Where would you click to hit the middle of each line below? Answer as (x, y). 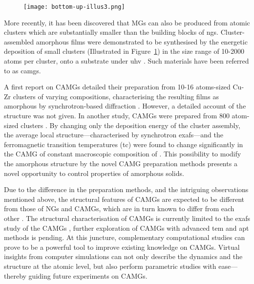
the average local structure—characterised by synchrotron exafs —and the (114, 135)
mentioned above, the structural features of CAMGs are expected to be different (124, 199)
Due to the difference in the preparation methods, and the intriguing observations (126, 189)
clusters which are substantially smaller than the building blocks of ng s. (111, 32)
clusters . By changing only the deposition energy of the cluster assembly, (130, 125)
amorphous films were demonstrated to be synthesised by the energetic (142, 41)
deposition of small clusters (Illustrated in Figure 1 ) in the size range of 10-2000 (124, 51)
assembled (19, 41)
